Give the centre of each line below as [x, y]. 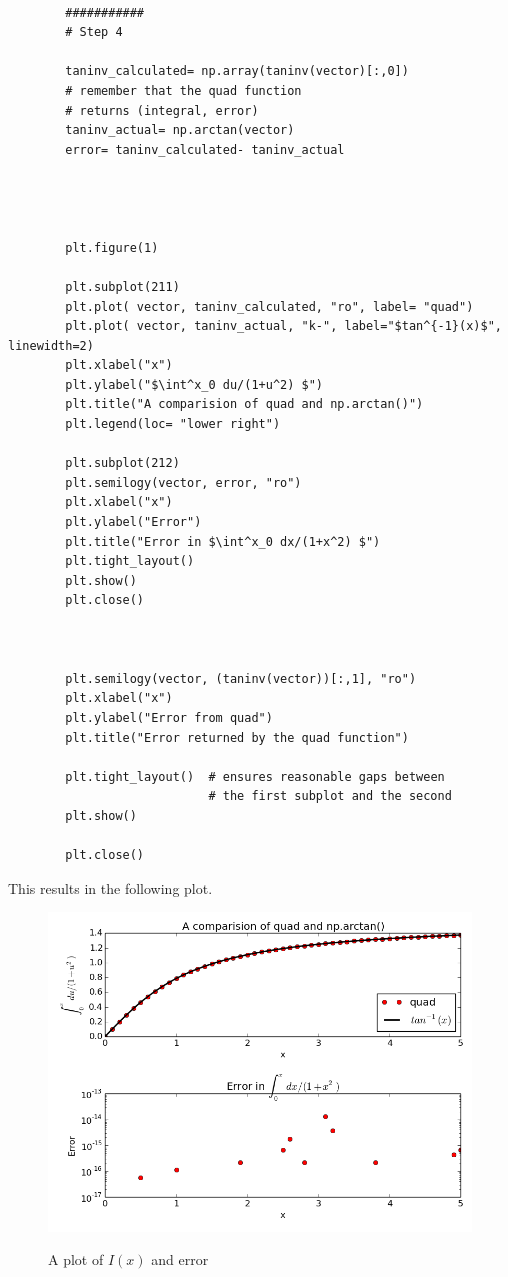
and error [180, 1259]
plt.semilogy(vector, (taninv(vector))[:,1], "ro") [241, 678]
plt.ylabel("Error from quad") [169, 717]
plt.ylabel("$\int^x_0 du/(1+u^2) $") [194, 384]
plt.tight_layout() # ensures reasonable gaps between [255, 776]
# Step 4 [94, 32]
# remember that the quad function [183, 90]
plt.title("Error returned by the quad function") [237, 737]
